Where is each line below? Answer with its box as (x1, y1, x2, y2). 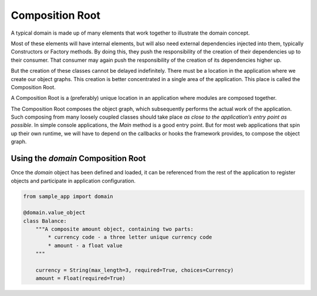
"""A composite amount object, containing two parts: (35, 226, 194, 233)
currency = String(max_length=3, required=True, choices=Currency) (35, 267, 234, 274)
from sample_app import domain (23, 193, 114, 200)
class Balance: (23, 217, 67, 224)
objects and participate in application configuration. (11, 177, 136, 184)
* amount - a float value (48, 242, 123, 249)
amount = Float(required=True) (35, 275, 126, 282)
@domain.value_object (23, 209, 86, 216)
